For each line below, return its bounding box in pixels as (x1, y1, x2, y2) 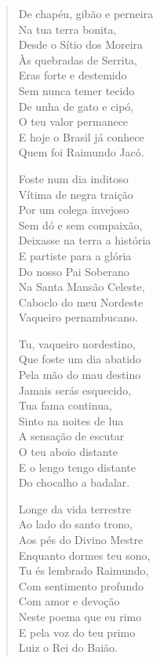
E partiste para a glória (18, 247, 132, 263)
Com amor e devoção (18, 593, 120, 609)
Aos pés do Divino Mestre (18, 531, 144, 547)
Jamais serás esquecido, (18, 381, 132, 398)
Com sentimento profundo (18, 577, 144, 594)
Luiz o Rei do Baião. (18, 639, 118, 656)
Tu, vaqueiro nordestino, (18, 335, 136, 351)
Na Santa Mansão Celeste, (18, 278, 145, 295)
